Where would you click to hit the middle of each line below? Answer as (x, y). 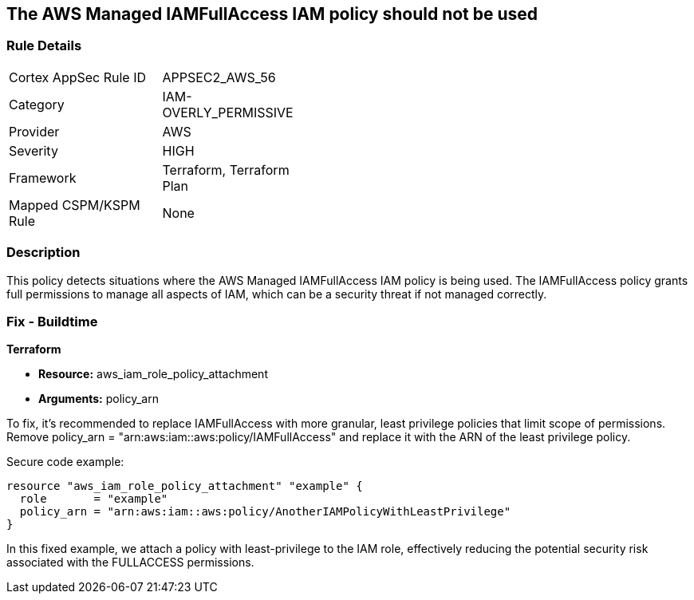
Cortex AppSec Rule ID (78, 77)
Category (37, 104)
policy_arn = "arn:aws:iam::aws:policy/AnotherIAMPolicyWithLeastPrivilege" (265, 512)
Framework (43, 178)
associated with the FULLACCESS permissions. (130, 562)
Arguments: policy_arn (99, 399)
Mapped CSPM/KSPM (75, 205)
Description (43, 253)
